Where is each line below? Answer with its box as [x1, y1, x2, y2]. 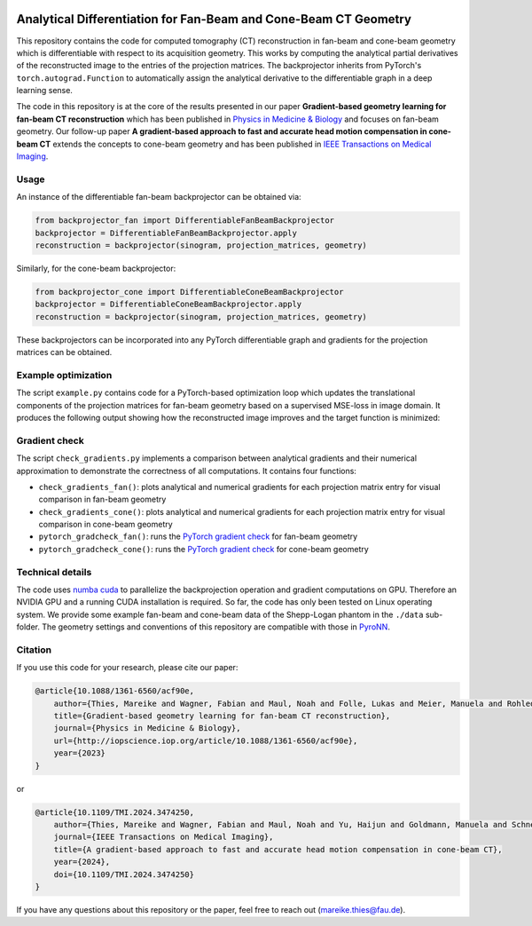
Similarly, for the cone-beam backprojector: [16, 263, 176, 273]
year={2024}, [53, 857, 111, 867]
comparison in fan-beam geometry [38, 494, 167, 505]
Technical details [16, 566, 92, 578]
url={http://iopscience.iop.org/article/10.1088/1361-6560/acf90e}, [53, 735, 358, 746]
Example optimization [16, 368, 113, 381]
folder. [16, 621, 40, 632]
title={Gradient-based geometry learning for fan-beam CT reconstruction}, [53, 711, 391, 721]
